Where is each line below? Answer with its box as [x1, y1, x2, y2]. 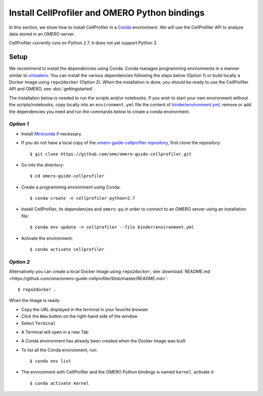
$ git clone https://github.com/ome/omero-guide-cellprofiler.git [30, 151, 192, 157]
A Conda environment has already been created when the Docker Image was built [21, 338, 186, 344]
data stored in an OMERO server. [9, 31, 75, 37]
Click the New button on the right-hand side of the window [21, 313, 138, 319]
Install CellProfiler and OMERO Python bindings [9, 7, 205, 18]
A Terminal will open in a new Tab [21, 329, 89, 335]
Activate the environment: [21, 235, 73, 241]
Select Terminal [21, 320, 56, 326]
